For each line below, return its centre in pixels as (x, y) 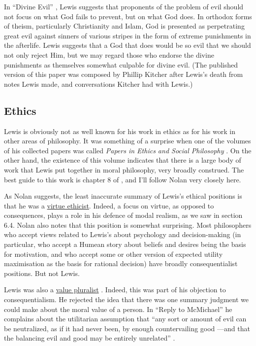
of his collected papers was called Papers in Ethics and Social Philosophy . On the (128, 150)
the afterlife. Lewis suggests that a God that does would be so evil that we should (128, 45)
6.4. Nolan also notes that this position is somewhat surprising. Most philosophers (128, 225)
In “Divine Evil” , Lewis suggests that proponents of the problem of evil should (124, 6)
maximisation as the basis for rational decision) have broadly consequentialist (121, 263)
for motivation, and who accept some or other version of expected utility (113, 254)
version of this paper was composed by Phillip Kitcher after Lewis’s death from (124, 74)
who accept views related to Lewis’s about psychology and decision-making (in (123, 234)
